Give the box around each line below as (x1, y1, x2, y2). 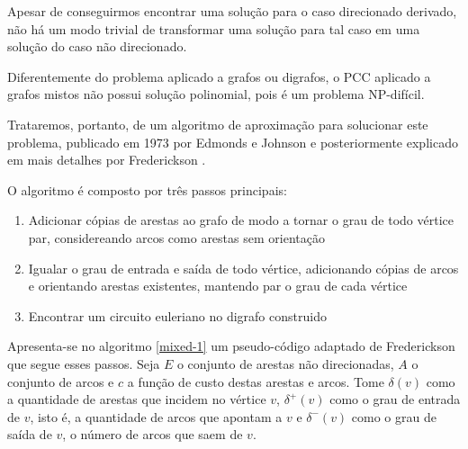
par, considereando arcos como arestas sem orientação (28, 228, 325, 247)
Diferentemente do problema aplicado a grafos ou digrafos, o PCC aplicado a (7, 67, 431, 85)
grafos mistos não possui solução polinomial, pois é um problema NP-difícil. (7, 85, 425, 103)
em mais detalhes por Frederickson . (7, 150, 206, 169)
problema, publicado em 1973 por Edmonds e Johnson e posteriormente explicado (7, 132, 458, 151)
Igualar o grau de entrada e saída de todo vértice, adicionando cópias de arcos (28, 258, 459, 277)
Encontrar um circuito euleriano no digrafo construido (28, 306, 327, 325)
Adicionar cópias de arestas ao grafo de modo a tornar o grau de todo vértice (28, 211, 454, 229)
